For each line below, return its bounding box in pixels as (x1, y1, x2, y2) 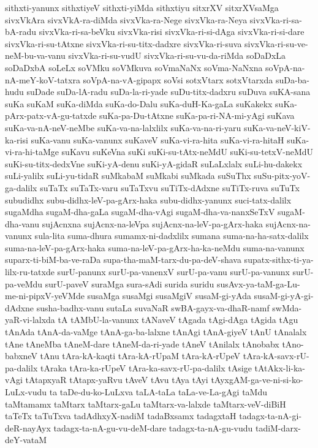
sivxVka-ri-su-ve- (244, 37, 308, 50)
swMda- (272, 301, 302, 314)
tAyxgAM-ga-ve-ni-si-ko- (211, 373, 303, 386)
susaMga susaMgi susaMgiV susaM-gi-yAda (87, 289, 251, 302)
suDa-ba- (275, 73, 309, 86)
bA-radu (5, 25, 37, 38)
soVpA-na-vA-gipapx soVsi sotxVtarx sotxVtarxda (83, 73, 273, 86)
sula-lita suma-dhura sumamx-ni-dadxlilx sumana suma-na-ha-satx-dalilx (34, 229, 309, 242)
